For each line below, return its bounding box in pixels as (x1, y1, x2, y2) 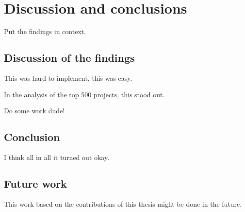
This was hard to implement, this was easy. (4, 72, 132, 83)
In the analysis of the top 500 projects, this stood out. (4, 89, 165, 99)
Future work (4, 176, 67, 191)
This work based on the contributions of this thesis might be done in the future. (4, 198, 242, 209)
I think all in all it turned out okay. (4, 152, 110, 162)
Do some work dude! (4, 106, 65, 116)
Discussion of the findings (4, 50, 135, 65)
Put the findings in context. (4, 26, 86, 36)
